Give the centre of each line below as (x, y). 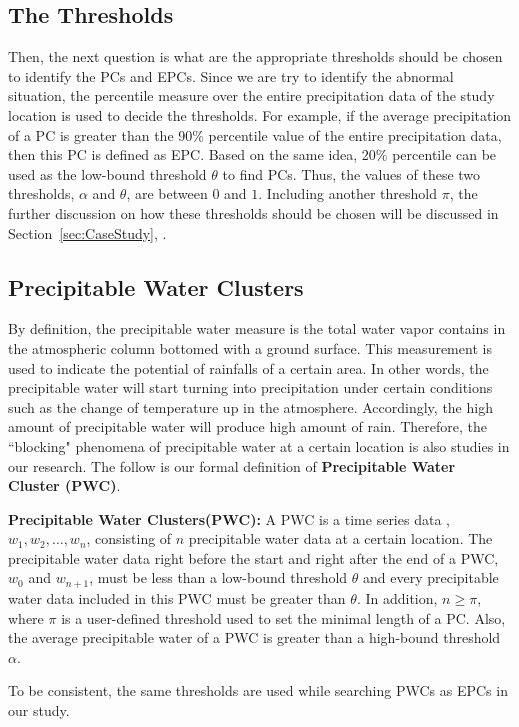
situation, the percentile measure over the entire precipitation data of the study (251, 95)
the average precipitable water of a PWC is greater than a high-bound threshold (254, 637)
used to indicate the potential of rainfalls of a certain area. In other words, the (248, 367)
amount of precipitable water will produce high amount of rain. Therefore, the (247, 426)
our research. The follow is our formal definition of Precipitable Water (232, 465)
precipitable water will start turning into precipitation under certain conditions (250, 387)
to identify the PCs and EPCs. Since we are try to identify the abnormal (231, 75)
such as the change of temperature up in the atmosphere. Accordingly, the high (250, 406)
